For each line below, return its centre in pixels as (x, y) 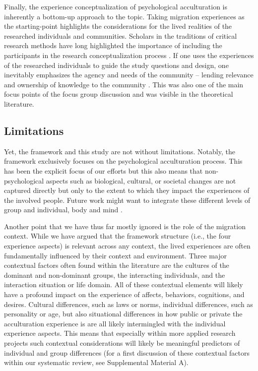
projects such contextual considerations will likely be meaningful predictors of (122, 343)
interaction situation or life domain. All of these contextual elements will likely (124, 284)
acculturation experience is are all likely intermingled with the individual (115, 323)
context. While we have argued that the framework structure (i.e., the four (118, 236)
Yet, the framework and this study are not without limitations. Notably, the (120, 151)
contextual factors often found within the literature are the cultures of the (117, 265)
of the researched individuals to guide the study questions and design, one (116, 65)
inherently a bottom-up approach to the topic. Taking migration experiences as (124, 16)
